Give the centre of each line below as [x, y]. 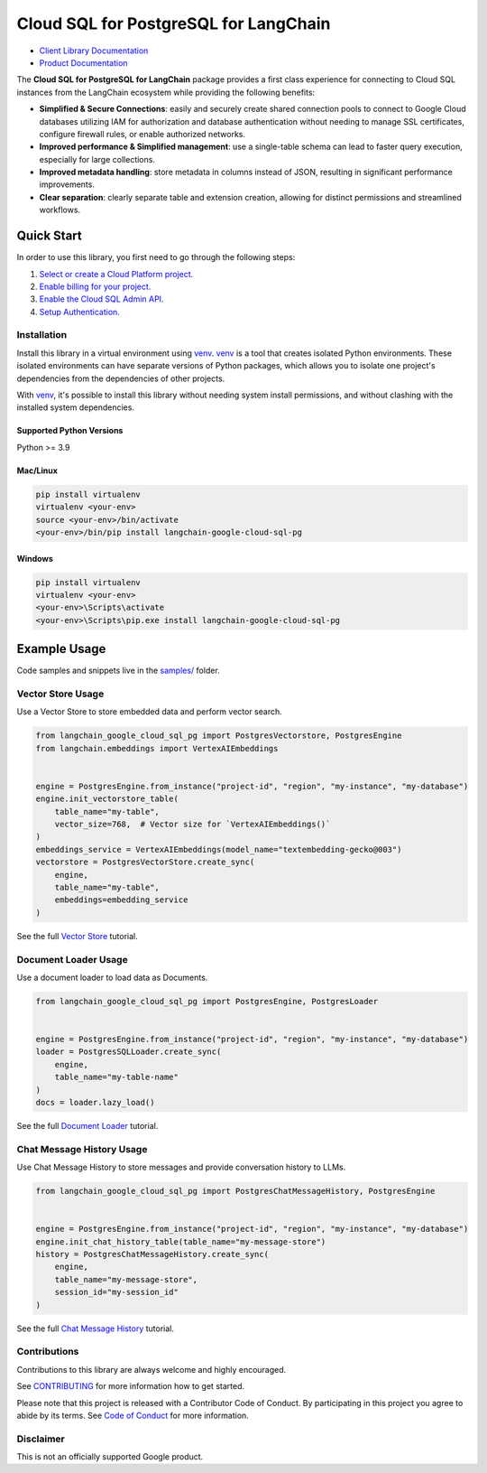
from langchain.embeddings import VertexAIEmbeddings [157, 748]
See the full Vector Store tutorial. [78, 936]
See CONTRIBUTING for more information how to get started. [131, 1386]
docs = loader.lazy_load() [95, 1103]
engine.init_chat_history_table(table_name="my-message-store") [181, 1241]
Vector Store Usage [60, 694]
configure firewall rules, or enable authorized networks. [142, 134]
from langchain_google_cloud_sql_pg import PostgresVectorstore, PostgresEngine [219, 736]
